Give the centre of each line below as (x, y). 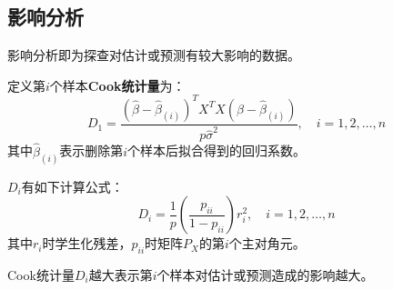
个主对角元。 (267, 243)
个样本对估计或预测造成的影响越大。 (265, 274)
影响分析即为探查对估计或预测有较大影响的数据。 (154, 55)
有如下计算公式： (72, 186)
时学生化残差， (87, 243)
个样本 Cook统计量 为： (117, 85)
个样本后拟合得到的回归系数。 (217, 150)
